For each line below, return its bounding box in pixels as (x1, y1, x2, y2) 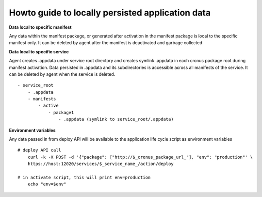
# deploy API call (17, 148, 62, 153)
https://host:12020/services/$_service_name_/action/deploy (27, 161, 174, 167)
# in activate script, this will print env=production (17, 175, 151, 180)
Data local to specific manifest (9, 24, 72, 30)
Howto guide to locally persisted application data (9, 7, 211, 18)
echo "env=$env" (27, 181, 66, 187)
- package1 (48, 110, 74, 115)
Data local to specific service (9, 49, 69, 54)
